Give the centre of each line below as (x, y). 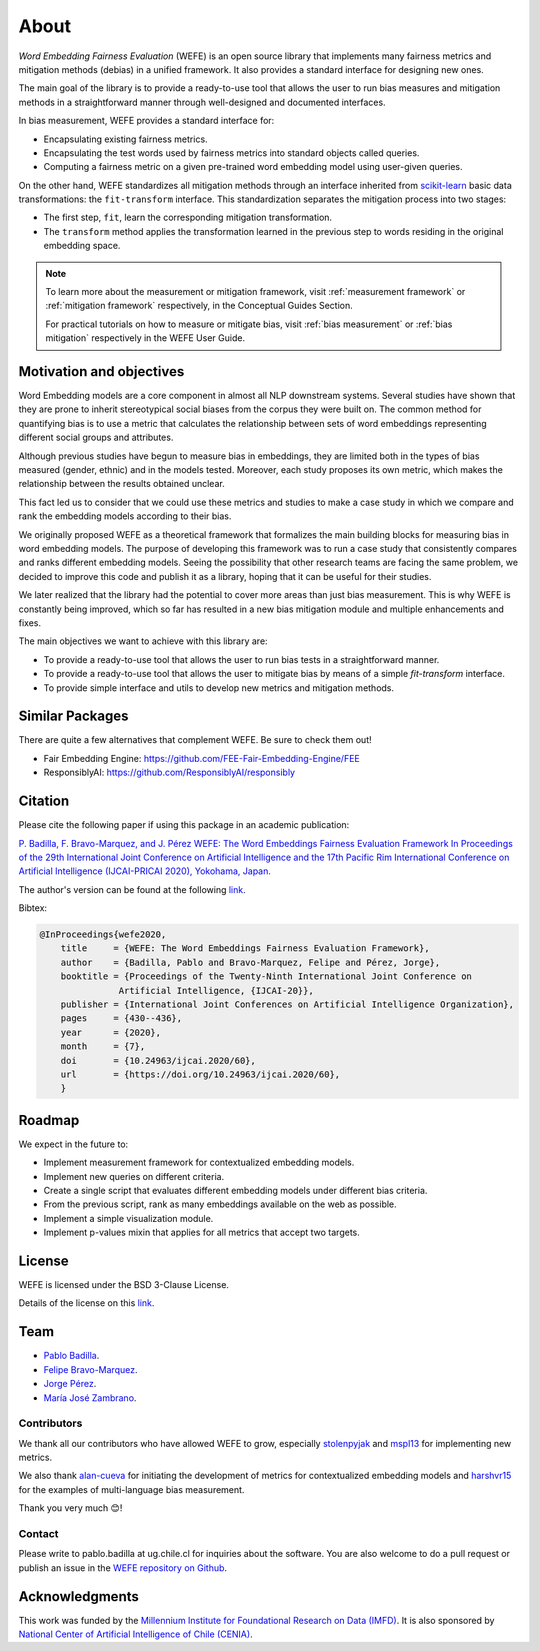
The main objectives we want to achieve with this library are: (143, 641)
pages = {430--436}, (121, 1018)
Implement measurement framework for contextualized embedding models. (199, 1162)
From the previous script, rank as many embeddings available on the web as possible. (220, 1204)
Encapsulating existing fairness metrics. (126, 139)
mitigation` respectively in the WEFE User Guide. (145, 338)
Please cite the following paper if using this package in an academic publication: (184, 825)
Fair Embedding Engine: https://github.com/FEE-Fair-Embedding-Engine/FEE (201, 758)
